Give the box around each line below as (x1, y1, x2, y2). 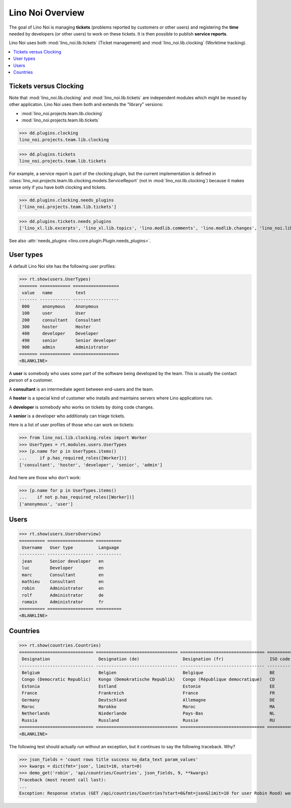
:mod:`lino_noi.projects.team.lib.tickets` (21, 117, 99, 123)
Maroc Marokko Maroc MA (22, 704, 275, 709)
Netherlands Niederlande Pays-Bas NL (22, 711, 275, 716)
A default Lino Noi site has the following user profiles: (9, 263, 116, 269)
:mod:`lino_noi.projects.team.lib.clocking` (21, 110, 104, 116)
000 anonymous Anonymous (22, 304, 99, 309)
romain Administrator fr (22, 599, 104, 605)
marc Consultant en (22, 572, 104, 578)
